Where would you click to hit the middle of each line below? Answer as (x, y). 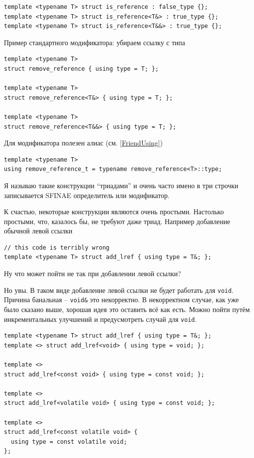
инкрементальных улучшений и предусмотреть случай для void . (100, 319)
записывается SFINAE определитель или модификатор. (87, 195)
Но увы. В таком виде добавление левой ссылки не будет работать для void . (119, 290)
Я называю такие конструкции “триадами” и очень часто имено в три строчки (121, 185)
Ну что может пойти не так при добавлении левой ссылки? (93, 273)
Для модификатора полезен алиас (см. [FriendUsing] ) (84, 143)
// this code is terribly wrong (57, 247)
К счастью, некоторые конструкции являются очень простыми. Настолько (114, 212)
